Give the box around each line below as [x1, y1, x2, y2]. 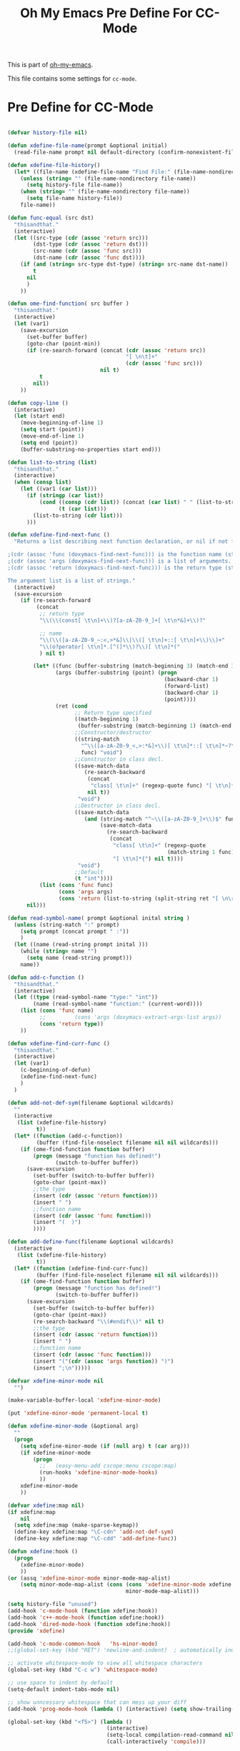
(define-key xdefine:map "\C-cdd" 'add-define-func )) [14, 1535, 177, 1542]
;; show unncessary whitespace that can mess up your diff [7, 1698, 187, 1706]
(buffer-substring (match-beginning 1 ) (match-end [77, 723, 232, 730]
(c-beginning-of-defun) [20, 1066, 91, 1074]
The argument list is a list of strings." [7, 577, 136, 584]
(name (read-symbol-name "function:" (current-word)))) [33, 1000, 203, 1008]
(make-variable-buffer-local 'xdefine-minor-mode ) [7, 1397, 161, 1404]
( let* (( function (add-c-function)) [14, 1133, 123, 1140]
